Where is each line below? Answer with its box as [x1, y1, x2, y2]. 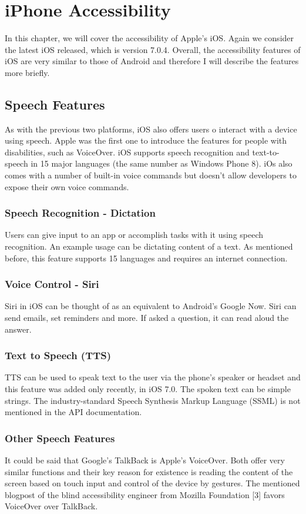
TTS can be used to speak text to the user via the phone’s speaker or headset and [5, 371, 301, 383]
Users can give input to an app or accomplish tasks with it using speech [5, 228, 264, 241]
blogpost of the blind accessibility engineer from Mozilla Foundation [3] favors [5, 488, 285, 500]
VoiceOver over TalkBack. [5, 500, 98, 512]
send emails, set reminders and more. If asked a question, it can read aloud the [5, 311, 289, 324]
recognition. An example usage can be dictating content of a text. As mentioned [5, 240, 293, 253]
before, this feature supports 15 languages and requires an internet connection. [5, 251, 288, 264]
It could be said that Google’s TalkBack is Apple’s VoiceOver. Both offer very [5, 454, 285, 466]
